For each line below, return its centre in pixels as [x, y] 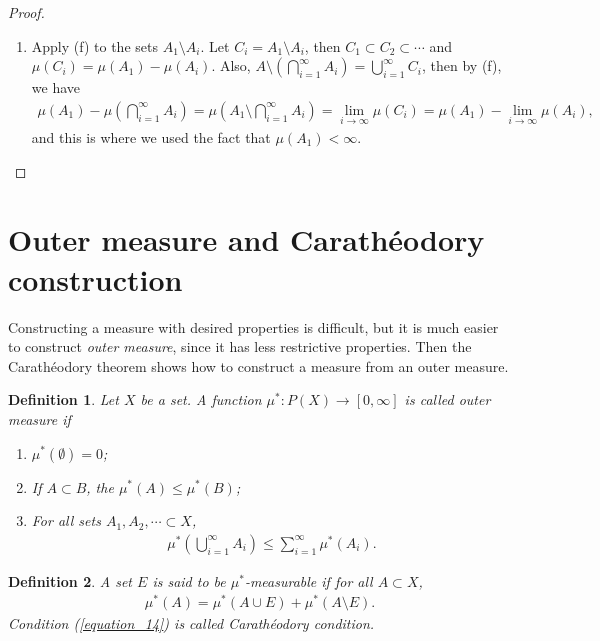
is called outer [447, 399]
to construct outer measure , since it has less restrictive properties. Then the [240, 346]
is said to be [189, 580]
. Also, [231, 65]
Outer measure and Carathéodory [246, 239]
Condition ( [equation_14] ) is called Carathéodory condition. [191, 623]
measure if [39, 418]
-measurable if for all [308, 580]
